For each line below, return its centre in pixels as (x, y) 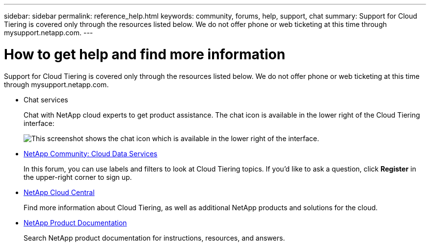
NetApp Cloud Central (59, 192)
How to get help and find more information (145, 54)
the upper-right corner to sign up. (78, 177)
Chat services (46, 99)
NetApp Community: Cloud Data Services (91, 153)
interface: (39, 123)
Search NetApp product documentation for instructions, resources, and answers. (154, 238)
